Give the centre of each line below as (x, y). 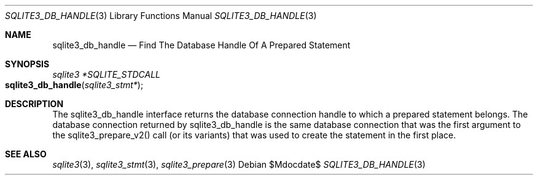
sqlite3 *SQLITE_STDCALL (106, 74)
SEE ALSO (26, 154)
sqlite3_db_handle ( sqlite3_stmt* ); (74, 85)
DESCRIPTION (34, 104)
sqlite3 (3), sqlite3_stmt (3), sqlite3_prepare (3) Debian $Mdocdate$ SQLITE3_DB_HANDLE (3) (239, 164)
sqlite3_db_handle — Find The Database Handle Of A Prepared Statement (201, 45)
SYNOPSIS (27, 64)
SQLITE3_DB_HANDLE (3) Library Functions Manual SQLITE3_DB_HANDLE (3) (161, 16)
